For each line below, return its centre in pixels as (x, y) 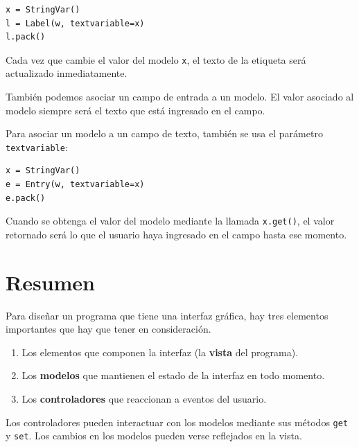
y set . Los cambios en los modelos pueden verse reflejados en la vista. (154, 436)
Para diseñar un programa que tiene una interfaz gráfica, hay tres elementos (167, 315)
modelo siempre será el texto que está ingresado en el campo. (135, 110)
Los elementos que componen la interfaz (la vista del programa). (160, 352)
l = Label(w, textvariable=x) (75, 23)
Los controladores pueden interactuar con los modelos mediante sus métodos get (177, 422)
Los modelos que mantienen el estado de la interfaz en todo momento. (173, 375)
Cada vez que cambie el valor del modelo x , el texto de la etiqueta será (156, 59)
